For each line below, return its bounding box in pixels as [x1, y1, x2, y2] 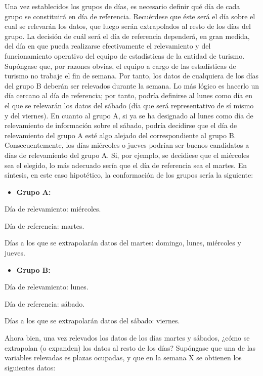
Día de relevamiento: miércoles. [5, 203, 101, 214]
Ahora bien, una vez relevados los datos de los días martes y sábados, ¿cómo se [5, 332, 250, 343]
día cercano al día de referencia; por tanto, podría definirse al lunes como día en [5, 90, 253, 101]
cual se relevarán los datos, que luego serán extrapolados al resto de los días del [5, 21, 251, 31]
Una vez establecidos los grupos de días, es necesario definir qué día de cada [5, 1, 240, 11]
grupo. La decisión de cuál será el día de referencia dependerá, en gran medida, [5, 30, 250, 41]
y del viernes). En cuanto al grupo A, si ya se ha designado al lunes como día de [5, 110, 253, 120]
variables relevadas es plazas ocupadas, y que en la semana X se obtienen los [5, 352, 242, 363]
